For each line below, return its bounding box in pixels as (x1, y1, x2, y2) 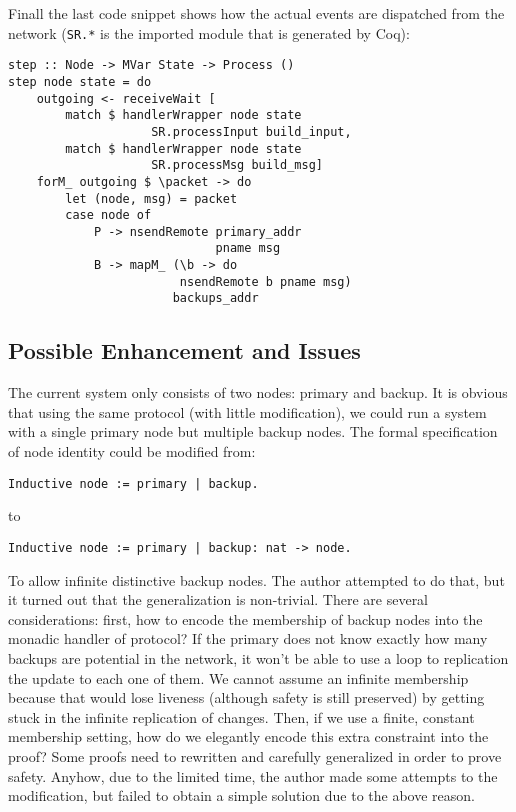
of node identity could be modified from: (8, 441, 256, 462)
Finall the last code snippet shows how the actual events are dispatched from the (8, 3, 505, 23)
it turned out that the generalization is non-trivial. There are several (8, 589, 429, 610)
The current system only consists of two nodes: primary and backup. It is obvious (8, 382, 508, 403)
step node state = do (8, 74, 152, 89)
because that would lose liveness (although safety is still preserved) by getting (8, 687, 485, 708)
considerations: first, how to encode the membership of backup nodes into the (8, 608, 483, 629)
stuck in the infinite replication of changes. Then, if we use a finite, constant (8, 706, 475, 727)
